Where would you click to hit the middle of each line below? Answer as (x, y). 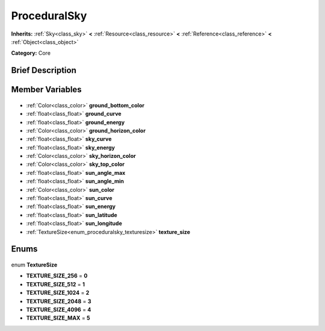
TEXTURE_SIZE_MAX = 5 (58, 318)
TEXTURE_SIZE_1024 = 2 (58, 293)
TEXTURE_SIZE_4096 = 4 (59, 309)
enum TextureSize (34, 265)
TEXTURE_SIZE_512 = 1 (56, 284)
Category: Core (31, 53)
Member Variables (46, 90)
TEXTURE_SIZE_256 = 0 (57, 276)
